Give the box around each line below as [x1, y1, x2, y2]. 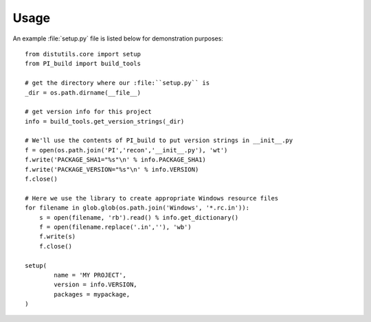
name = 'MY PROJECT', [54, 271, 127, 279]
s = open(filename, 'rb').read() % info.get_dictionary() [38, 214, 239, 221]
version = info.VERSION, [54, 281, 137, 288]
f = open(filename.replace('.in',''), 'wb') [38, 223, 192, 231]
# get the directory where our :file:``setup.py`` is [25, 79, 210, 87]
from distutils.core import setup [25, 50, 141, 58]
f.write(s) [38, 233, 76, 240]
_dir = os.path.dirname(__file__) [25, 89, 141, 96]
